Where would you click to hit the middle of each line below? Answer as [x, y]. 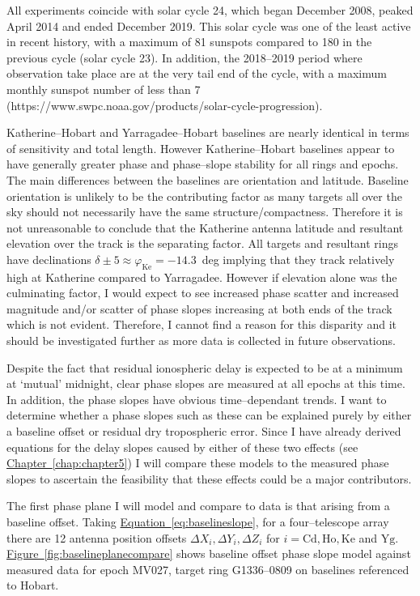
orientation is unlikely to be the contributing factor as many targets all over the [204, 196]
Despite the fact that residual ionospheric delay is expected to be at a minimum [205, 367]
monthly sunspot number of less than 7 [104, 89]
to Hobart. [33, 585]
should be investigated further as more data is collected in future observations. [201, 341]
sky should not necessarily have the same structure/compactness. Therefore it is [205, 212]
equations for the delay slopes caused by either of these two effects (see [182, 447]
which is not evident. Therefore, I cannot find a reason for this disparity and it [202, 324]
